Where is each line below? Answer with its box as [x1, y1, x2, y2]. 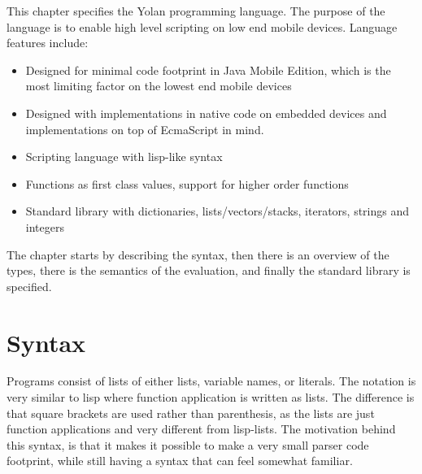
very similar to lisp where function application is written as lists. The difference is [7, 389, 415, 406]
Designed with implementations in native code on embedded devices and [25, 104, 387, 121]
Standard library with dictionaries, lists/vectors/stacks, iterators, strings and [25, 202, 410, 220]
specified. [7, 277, 52, 294]
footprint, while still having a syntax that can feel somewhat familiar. [7, 452, 353, 469]
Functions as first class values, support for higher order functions [25, 175, 349, 192]
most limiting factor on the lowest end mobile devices [25, 77, 292, 94]
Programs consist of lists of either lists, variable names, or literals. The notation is [7, 372, 416, 389]
